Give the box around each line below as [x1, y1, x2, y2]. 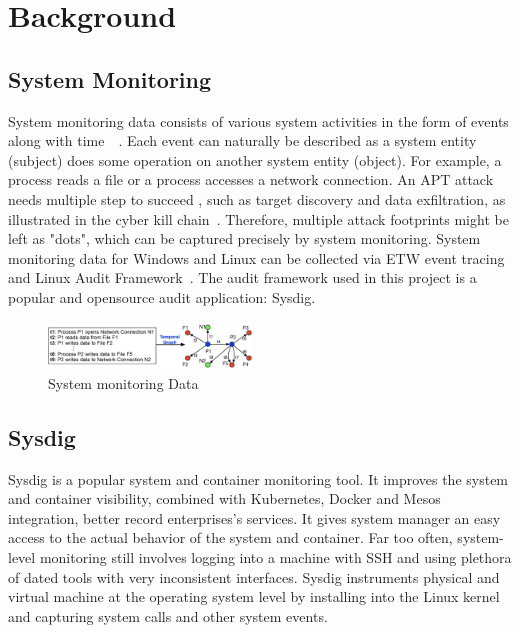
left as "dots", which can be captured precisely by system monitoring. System [8, 228, 481, 249]
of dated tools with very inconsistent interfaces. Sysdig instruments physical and [8, 566, 500, 587]
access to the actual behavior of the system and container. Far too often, [8, 527, 453, 548]
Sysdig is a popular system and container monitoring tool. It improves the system [8, 468, 509, 489]
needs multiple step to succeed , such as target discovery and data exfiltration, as [8, 188, 506, 209]
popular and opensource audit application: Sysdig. [8, 286, 316, 307]
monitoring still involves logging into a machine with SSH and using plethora [39, 546, 512, 567]
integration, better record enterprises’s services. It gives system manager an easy [8, 507, 501, 528]
